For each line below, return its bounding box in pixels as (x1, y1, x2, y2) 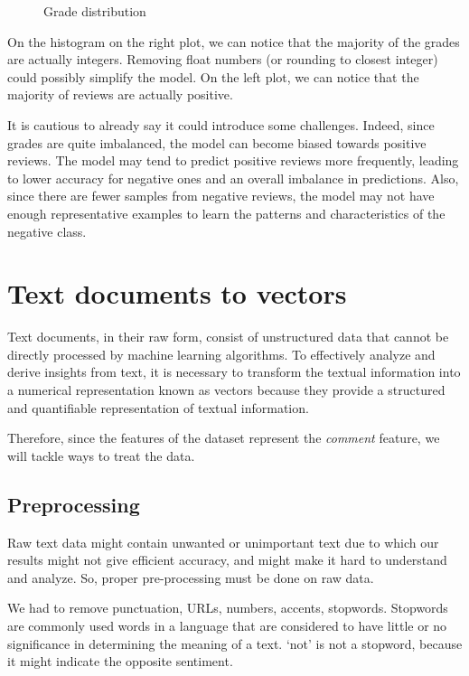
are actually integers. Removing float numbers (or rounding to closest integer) (7, 50, 438, 69)
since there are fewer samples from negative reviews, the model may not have (7, 186, 435, 205)
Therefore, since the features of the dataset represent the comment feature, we (7, 428, 440, 447)
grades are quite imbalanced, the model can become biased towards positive (7, 133, 427, 152)
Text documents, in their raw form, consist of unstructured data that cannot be (7, 327, 449, 346)
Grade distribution (43, 2, 146, 20)
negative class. (7, 221, 87, 240)
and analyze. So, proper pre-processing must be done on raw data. (7, 568, 374, 587)
